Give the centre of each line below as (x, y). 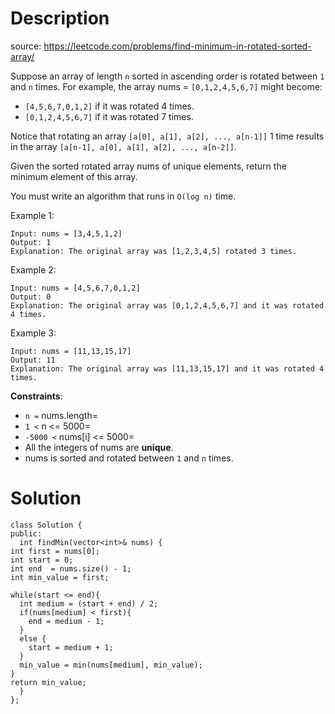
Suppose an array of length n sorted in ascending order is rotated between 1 (167, 76)
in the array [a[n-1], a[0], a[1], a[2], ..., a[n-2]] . (123, 146)
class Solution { (46, 525)
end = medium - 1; (66, 621)
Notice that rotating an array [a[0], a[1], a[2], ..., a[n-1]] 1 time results (167, 136)
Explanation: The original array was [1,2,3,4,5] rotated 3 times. (154, 251)
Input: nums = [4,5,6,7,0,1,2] (75, 288)
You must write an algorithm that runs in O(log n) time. (123, 196)
